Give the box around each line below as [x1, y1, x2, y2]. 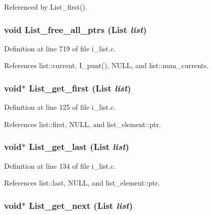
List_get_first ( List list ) [28, 81, 131, 94]
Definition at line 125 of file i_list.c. [4, 102, 116, 112]
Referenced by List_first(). [4, 2, 87, 12]
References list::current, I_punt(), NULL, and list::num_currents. [4, 60, 209, 71]
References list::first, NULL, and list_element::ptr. [4, 118, 161, 129]
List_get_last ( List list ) [28, 140, 129, 153]
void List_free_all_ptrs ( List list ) [4, 23, 147, 36]
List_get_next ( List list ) [28, 199, 133, 211]
